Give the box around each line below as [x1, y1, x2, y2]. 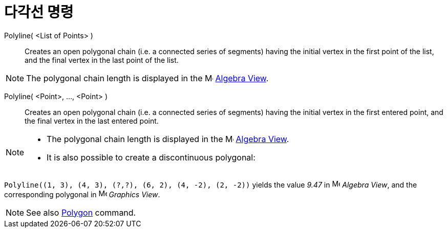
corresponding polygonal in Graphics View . [4, 190, 160, 199]
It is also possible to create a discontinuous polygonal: [47, 152, 256, 163]
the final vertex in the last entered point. [25, 116, 159, 125]
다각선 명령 [4, 4, 74, 21]
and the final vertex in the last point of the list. [25, 55, 179, 64]
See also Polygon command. [26, 207, 136, 218]
